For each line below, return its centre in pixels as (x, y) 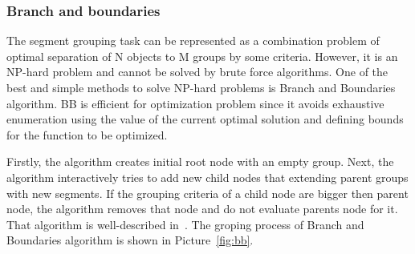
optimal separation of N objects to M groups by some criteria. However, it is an (202, 56)
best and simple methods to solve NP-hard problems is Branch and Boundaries (201, 87)
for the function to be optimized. (87, 134)
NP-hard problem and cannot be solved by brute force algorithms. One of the (197, 72)
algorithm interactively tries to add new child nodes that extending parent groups (207, 177)
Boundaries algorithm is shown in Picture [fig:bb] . (130, 240)
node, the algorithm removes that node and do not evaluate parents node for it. (202, 209)
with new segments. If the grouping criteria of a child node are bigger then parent (207, 193)
